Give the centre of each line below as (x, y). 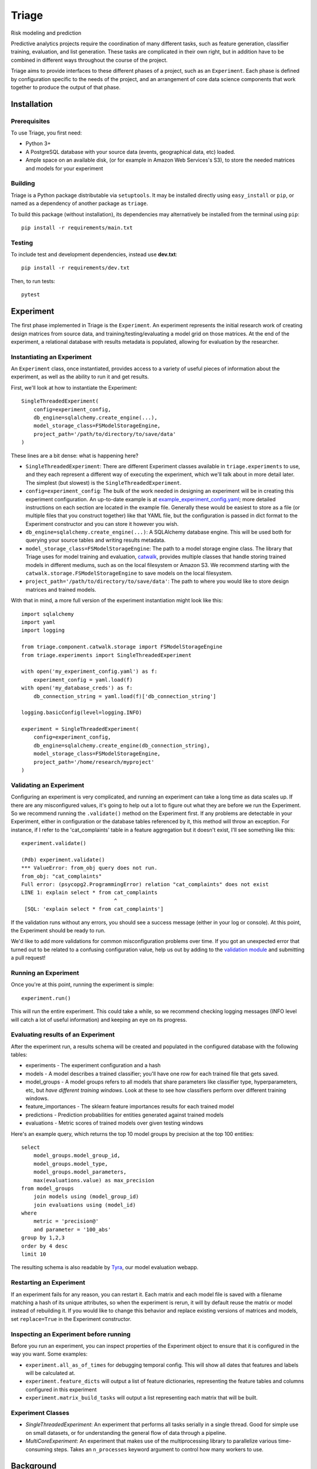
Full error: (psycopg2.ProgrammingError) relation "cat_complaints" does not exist (145, 885)
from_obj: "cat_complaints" (62, 876)
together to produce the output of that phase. (66, 87)
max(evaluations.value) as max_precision (94, 1180)
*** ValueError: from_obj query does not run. (90, 868)
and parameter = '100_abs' (72, 1229)
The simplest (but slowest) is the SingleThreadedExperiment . (104, 482)
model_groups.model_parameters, (80, 1172)
